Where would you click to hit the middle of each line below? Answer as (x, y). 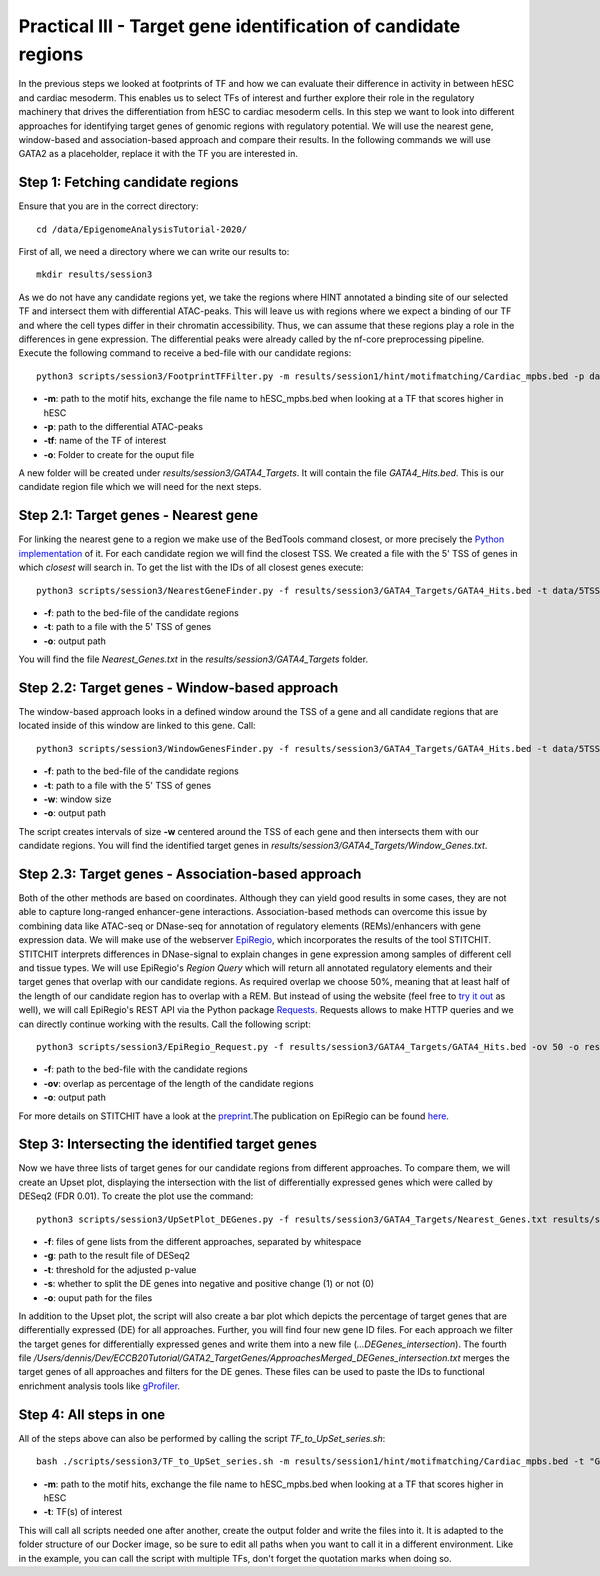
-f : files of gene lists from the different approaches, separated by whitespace (202, 1241)
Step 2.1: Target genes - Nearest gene (138, 515)
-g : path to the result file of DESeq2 (116, 1256)
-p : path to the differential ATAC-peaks (123, 426)
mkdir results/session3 (94, 274)
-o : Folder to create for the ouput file (119, 454)
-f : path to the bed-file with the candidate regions (146, 1069)
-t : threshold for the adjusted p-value (120, 1269)
